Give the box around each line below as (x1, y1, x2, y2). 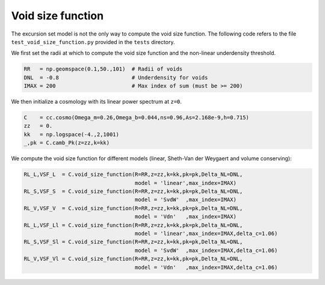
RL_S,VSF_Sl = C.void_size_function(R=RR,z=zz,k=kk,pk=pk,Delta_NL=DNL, (23, 239, 243, 245)
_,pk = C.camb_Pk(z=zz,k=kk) (23, 139, 110, 146)
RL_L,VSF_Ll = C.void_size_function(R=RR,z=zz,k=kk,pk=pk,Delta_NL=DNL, (23, 222, 243, 228)
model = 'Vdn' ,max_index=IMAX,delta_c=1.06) (134, 264, 278, 271)
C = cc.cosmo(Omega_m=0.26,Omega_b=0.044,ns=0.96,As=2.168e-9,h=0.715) (23, 114, 250, 121)
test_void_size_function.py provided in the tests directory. (11, 38, 175, 45)
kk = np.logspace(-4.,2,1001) (23, 131, 120, 138)
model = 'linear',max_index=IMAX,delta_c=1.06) (134, 230, 278, 237)
